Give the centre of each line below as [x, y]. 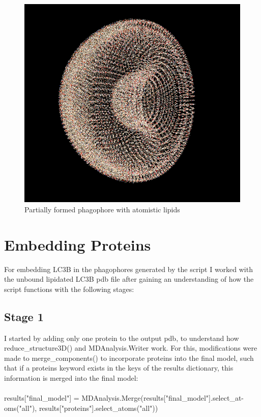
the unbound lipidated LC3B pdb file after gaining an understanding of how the [129, 279]
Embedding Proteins [78, 244]
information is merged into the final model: [71, 377]
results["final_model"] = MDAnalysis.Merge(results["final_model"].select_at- [124, 398]
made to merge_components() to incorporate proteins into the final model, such [129, 358]
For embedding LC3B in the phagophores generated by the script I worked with [128, 269]
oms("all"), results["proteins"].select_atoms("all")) [81, 408]
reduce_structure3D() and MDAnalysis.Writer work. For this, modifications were [131, 348]
